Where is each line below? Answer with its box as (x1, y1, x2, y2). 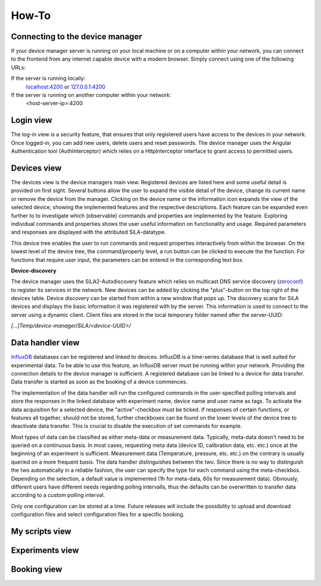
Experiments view (11, 546, 80, 556)
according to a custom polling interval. (11, 492, 105, 499)
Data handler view (11, 338, 80, 348)
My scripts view (11, 527, 71, 536)
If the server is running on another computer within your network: (11, 92, 172, 99)
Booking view (11, 565, 62, 575)
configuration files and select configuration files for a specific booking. (11, 511, 185, 518)
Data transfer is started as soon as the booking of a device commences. (11, 378, 188, 386)
